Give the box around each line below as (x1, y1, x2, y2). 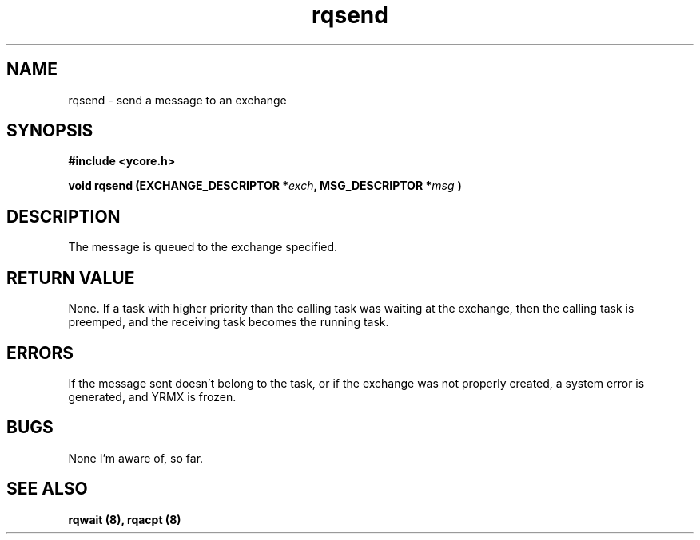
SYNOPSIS (6, 120, 93, 141)
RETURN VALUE (6, 267, 135, 288)
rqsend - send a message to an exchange (68, 93, 287, 107)
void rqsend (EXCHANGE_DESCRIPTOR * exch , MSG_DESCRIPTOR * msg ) (68, 179, 462, 193)
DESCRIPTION (6, 206, 121, 227)
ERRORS (6, 342, 74, 363)
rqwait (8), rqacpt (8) (68, 512, 181, 526)
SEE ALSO (6, 479, 88, 499)
